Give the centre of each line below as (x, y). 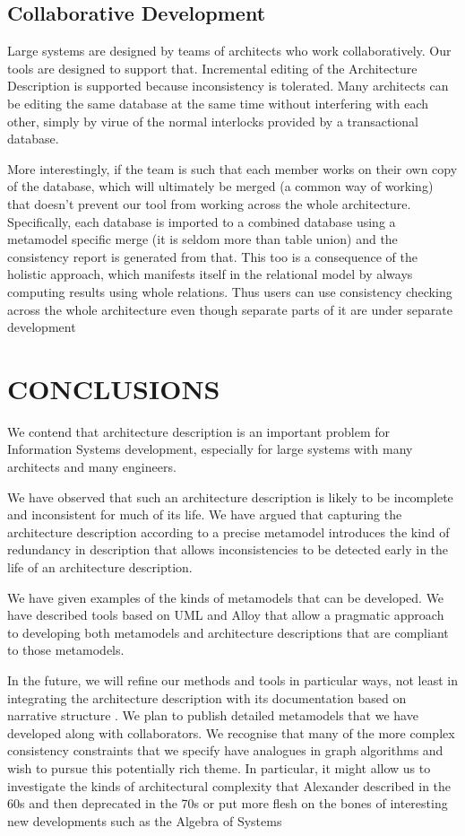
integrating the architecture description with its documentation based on (207, 697)
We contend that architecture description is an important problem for (199, 431)
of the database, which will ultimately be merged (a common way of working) (220, 186)
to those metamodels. (66, 650)
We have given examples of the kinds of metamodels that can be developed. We (226, 597)
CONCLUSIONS (114, 388)
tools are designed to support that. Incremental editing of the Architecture (212, 68)
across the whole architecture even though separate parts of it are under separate (230, 309)
